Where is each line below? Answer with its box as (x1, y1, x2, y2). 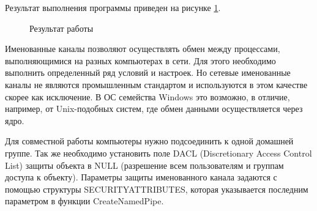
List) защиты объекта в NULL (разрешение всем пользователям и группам (5, 158, 284, 171)
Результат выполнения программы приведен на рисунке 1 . (5, 1, 221, 13)
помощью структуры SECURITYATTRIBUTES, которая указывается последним (5, 182, 308, 195)
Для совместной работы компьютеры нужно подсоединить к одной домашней (5, 135, 294, 147)
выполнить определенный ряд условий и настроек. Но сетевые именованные (5, 66, 291, 79)
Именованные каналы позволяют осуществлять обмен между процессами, (5, 42, 280, 55)
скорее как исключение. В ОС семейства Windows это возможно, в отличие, (5, 90, 290, 103)
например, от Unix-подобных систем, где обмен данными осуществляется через (5, 102, 303, 115)
